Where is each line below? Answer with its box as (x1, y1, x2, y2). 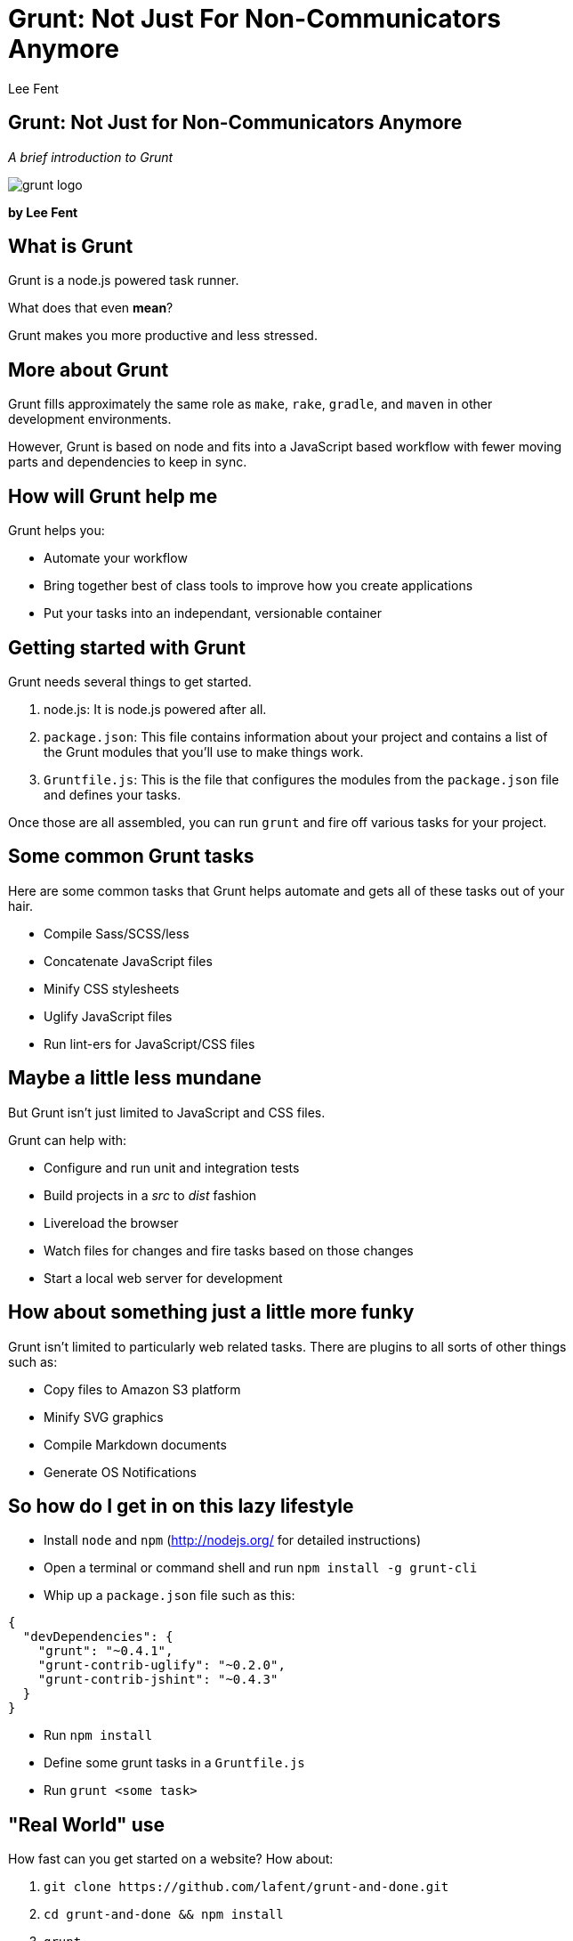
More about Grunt (8, 358, 169, 381)
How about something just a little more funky (8, 1301, 415, 1324)
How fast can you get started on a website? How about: (8, 1851, 334, 1867)
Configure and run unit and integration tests (44, 1159, 300, 1175)
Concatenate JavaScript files (44, 953, 213, 969)
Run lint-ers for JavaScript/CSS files (44, 1035, 255, 1052)
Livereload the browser (44, 1214, 179, 1230)
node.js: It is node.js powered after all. (44, 701, 267, 717)
